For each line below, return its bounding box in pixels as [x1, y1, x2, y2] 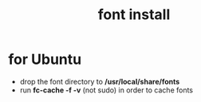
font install [97, 6, 171, 24]
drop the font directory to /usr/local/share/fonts [19, 76, 180, 86]
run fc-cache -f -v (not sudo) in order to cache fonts [19, 85, 194, 95]
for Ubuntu [8, 50, 82, 69]
